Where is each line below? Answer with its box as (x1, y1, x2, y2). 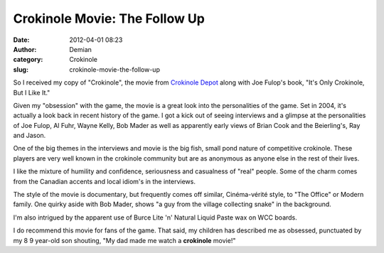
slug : (13, 65, 28, 74)
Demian (69, 45, 92, 53)
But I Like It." (13, 88, 50, 97)
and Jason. (13, 131, 46, 140)
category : (13, 55, 43, 64)
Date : (13, 36, 30, 44)
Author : (13, 45, 37, 53)
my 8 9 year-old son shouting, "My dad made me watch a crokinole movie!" (13, 236, 236, 244)
